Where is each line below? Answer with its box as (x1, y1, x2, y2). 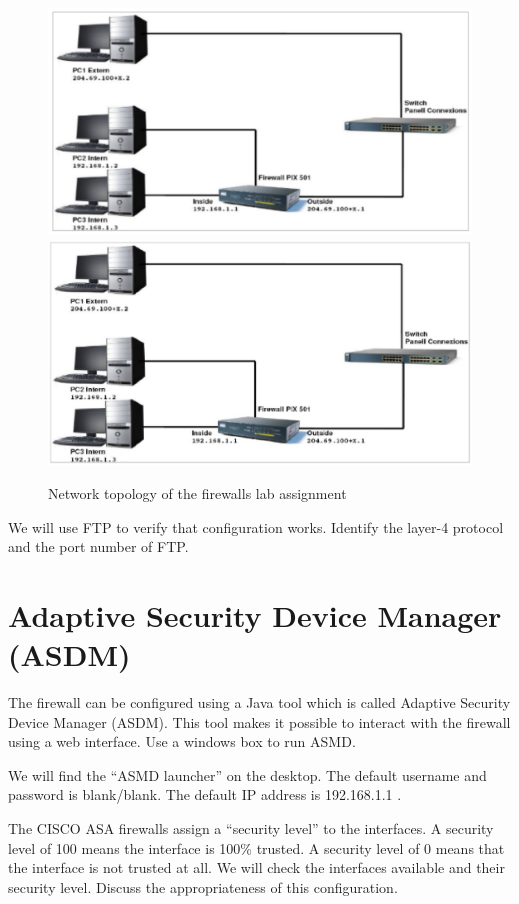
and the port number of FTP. (8, 536, 189, 557)
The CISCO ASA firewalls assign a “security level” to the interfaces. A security (8, 818, 494, 839)
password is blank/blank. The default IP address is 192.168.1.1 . (8, 784, 402, 805)
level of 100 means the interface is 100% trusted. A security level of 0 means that (8, 837, 505, 858)
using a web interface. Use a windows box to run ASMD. (8, 731, 356, 752)
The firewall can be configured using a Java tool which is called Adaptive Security (8, 692, 511, 713)
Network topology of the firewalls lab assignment (48, 482, 347, 503)
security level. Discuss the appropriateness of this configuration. (8, 876, 398, 897)
